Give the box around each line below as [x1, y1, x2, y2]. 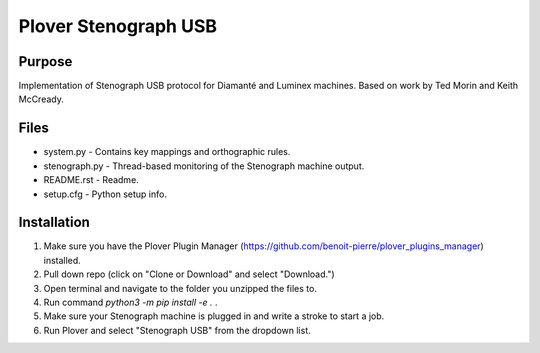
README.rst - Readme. [43, 174, 139, 186]
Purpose [18, 53, 73, 70]
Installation [18, 214, 90, 231]
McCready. [18, 93, 64, 105]
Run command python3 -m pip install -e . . [43, 296, 219, 308]
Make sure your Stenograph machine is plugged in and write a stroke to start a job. [43, 310, 385, 322]
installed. [43, 254, 82, 266]
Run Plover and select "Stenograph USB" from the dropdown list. [43, 324, 311, 336]
